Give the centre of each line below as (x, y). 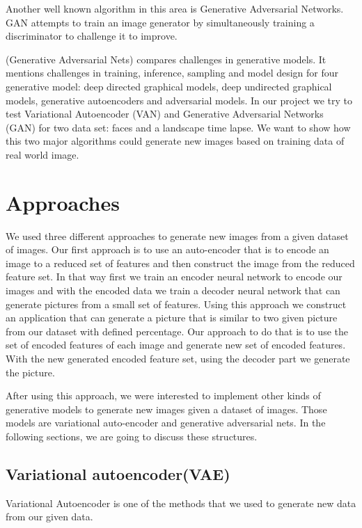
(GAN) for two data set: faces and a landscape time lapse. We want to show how (178, 127)
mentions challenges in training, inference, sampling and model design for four (172, 73)
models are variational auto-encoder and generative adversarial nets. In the (166, 423)
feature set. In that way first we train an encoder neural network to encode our (174, 277)
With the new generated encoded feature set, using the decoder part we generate (178, 358)
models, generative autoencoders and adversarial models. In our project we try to (179, 100)
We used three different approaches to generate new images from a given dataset (177, 235)
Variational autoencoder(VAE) (118, 473)
